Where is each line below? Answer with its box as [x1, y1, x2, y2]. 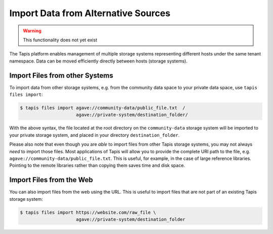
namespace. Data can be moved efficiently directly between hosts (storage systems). [9, 58, 188, 64]
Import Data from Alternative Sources [9, 8, 170, 19]
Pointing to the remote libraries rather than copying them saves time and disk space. [9, 162, 186, 168]
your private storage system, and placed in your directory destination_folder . [9, 132, 179, 138]
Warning [23, 28, 41, 34]
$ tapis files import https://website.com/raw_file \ [20, 209, 156, 215]
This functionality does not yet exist [23, 37, 98, 43]
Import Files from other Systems [9, 71, 113, 80]
